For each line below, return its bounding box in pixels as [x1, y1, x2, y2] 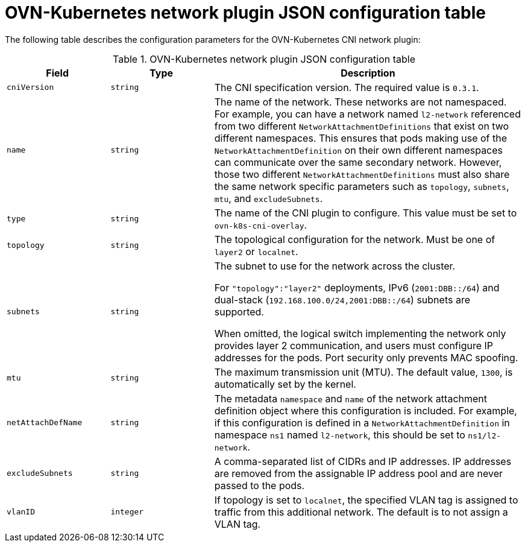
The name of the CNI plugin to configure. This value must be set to [214, 206, 517, 219]
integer [110, 507, 144, 517]
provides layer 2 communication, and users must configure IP [214, 339, 494, 352]
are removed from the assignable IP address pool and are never [214, 467, 503, 479]
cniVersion [7, 83, 54, 92]
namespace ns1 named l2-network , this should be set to [214, 428, 465, 441]
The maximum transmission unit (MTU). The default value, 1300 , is [214, 365, 513, 378]
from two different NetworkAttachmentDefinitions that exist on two [214, 119, 509, 132]
